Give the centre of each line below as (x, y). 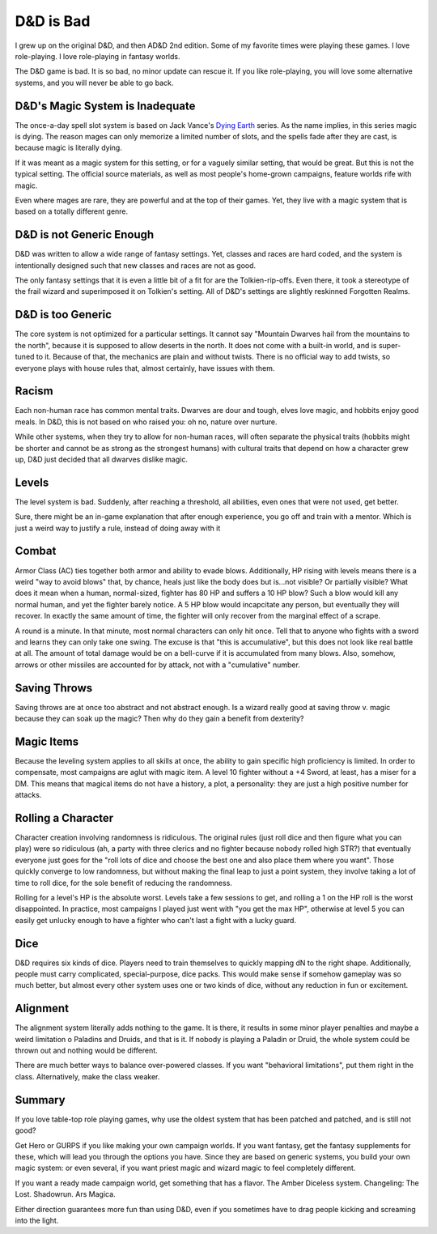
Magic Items (47, 741)
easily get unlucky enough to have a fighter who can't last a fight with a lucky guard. (156, 920)
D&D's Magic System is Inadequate (105, 106)
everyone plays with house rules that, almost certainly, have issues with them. (145, 368)
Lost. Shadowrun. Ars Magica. (66, 1194)
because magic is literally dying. (69, 148)
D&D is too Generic (64, 315)
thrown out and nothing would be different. (86, 1051)
